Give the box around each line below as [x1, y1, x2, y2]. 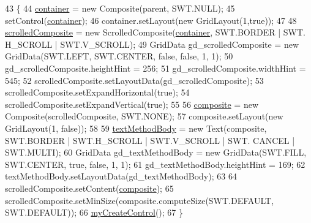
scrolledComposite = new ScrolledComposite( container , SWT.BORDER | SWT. [5, 26, 305, 39]
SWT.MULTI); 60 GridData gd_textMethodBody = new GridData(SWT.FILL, [5, 146, 307, 159]
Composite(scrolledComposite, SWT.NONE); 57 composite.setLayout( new [5, 110, 283, 123]
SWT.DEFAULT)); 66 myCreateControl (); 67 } [5, 206, 183, 219]
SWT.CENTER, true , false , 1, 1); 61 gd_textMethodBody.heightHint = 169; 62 [5, 157, 305, 170]
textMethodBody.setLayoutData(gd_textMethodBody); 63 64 [5, 170, 237, 183]
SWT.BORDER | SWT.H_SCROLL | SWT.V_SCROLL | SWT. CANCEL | [5, 134, 295, 146]
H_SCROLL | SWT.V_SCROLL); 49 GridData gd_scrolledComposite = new [5, 37, 299, 50]
